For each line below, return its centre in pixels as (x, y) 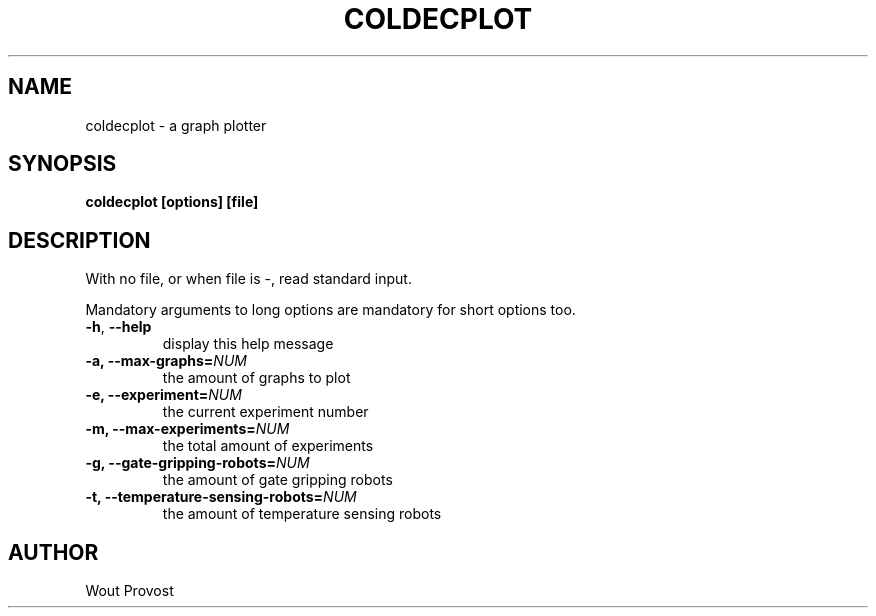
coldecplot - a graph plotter (176, 125)
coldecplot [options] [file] (172, 202)
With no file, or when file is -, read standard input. (248, 279)
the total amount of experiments (268, 446)
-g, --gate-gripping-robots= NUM (197, 463)
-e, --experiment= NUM (163, 395)
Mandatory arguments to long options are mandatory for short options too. (330, 310)
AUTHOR (53, 552)
